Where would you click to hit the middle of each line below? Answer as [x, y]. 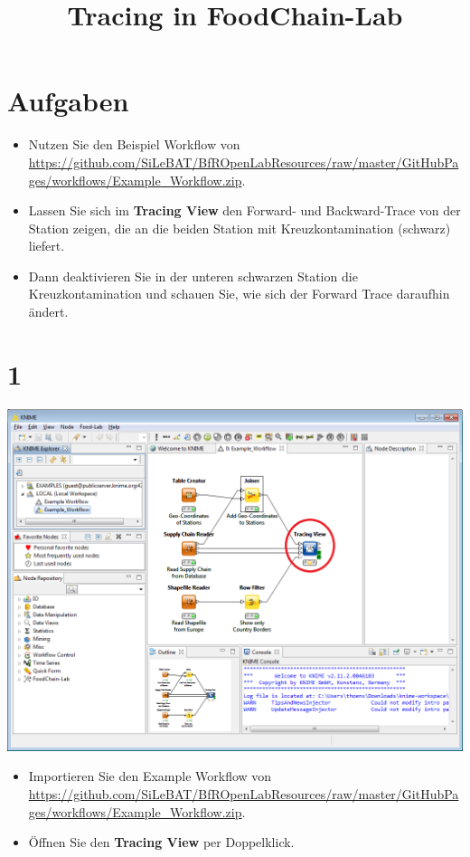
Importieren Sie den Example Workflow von [150, 776]
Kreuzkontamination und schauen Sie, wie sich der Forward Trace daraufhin [239, 294]
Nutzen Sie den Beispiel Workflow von [134, 144]
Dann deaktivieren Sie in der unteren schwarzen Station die [193, 276]
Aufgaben [68, 101]
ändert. [48, 312]
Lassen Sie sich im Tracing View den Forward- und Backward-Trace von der [244, 210]
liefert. [47, 246]
